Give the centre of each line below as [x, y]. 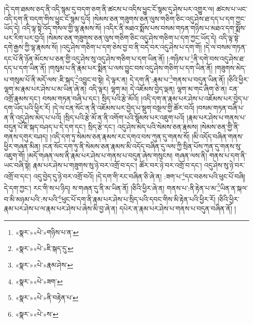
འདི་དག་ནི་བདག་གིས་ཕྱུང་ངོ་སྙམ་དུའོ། [47, 18]
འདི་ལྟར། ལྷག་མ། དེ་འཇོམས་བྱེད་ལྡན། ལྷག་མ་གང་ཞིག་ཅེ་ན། [158, 89]
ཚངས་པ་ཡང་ [232, 9]
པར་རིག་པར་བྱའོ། [24, 37]
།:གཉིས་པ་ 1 [180, 57]
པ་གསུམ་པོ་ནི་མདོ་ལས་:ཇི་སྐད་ [40, 79]
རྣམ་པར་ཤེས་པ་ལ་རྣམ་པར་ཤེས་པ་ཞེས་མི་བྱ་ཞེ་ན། [61, 208]
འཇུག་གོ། [15, 155]
